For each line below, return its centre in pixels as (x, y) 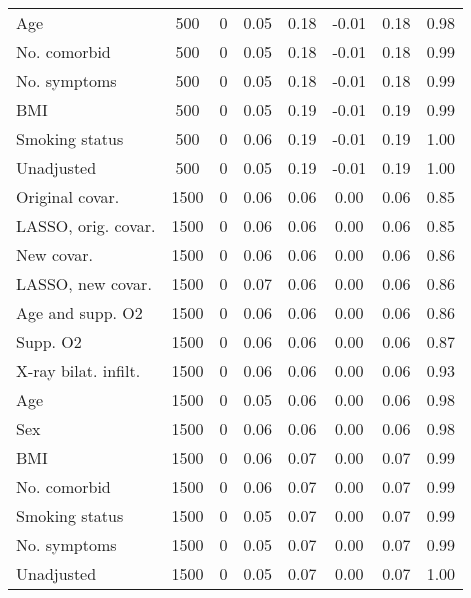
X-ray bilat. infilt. (78, 370)
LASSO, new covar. (84, 283)
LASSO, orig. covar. (86, 225)
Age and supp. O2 (79, 312)
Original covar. (68, 196)
